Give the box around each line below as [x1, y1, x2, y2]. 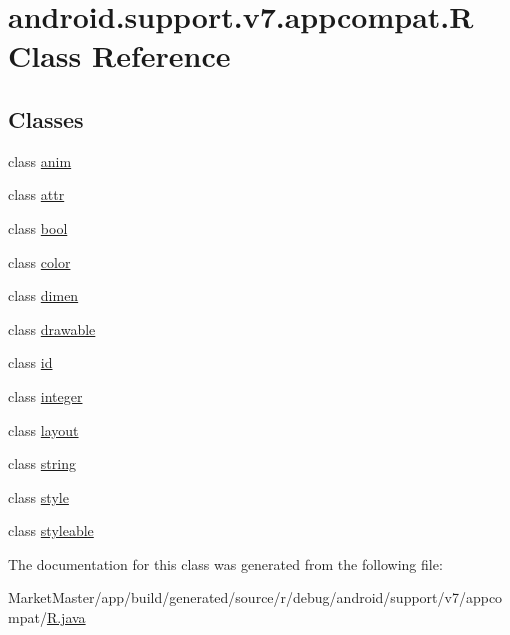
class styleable [8, 520, 94, 541]
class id [8, 352, 53, 373]
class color [8, 251, 71, 272]
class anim [8, 150, 72, 171]
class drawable [8, 318, 96, 339]
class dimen [8, 285, 79, 306]
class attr [8, 184, 65, 205]
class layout [8, 419, 79, 440]
